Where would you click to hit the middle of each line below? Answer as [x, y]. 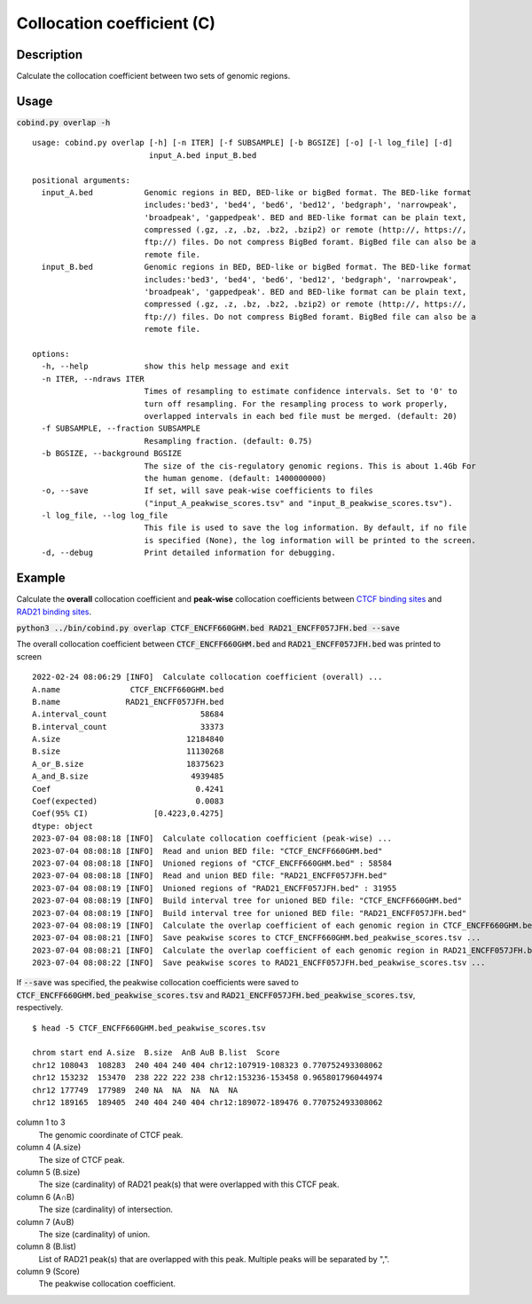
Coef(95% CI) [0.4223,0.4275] [128, 814]
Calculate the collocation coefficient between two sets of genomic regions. [153, 76]
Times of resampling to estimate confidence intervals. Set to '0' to [301, 391]
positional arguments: [82, 180]
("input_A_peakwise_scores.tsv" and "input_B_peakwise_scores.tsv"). [298, 503]
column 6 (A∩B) [46, 1197]
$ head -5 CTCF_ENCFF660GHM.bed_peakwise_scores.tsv [149, 1028]
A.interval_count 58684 [128, 714]
